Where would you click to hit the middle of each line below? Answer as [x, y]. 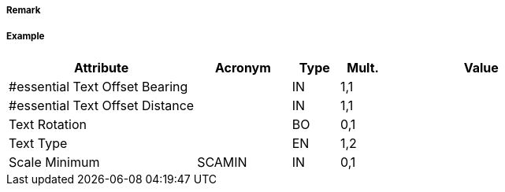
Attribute [101, 67]
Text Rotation [48, 124]
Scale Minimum [54, 162]
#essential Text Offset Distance [102, 105]
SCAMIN [222, 162]
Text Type [38, 143]
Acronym [243, 67]
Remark [24, 10]
